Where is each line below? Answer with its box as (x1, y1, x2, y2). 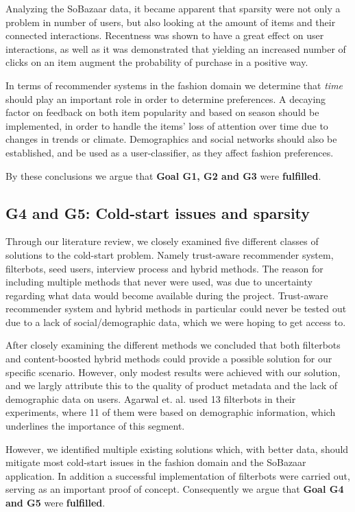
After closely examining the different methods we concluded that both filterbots (5, 338, 341, 352)
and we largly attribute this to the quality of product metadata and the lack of (5, 378, 338, 393)
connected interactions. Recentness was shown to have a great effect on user (5, 28, 324, 43)
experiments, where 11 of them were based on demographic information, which (5, 405, 336, 419)
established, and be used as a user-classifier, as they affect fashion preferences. (5, 145, 334, 159)
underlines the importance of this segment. (5, 419, 185, 433)
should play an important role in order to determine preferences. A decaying (5, 91, 326, 106)
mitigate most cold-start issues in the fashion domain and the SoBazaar (5, 455, 306, 469)
